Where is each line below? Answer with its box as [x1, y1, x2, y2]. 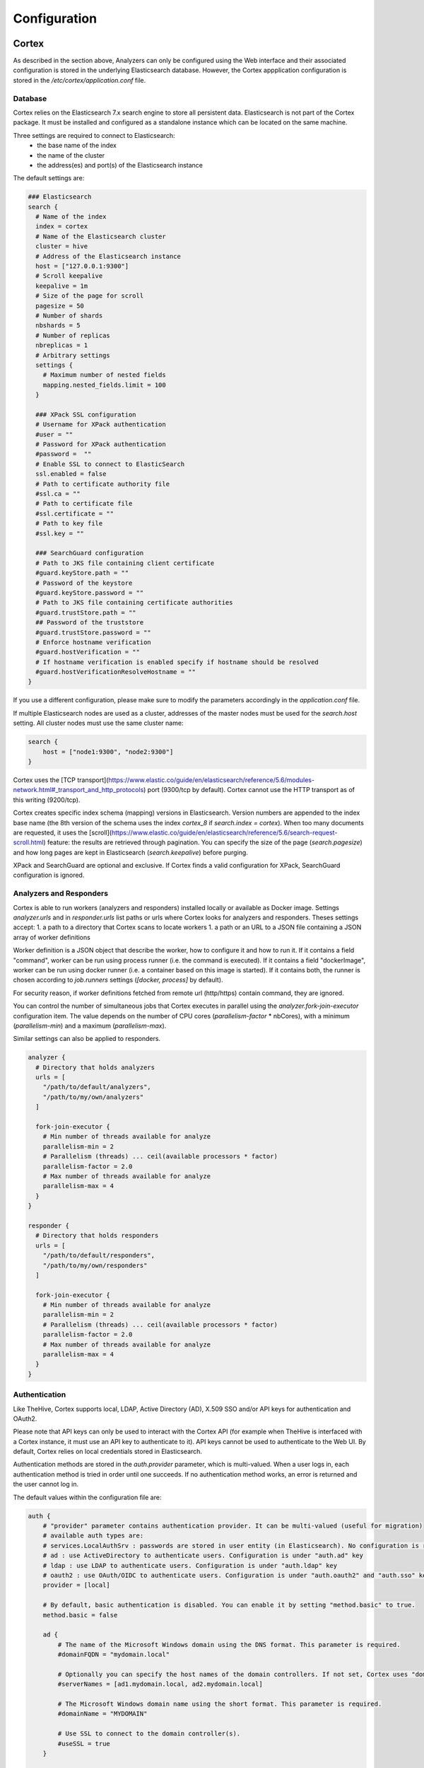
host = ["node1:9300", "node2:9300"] [42, 748, 174, 756]
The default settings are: [13, 174, 85, 182]
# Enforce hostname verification [35, 638, 151, 646]
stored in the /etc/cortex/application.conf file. [13, 76, 146, 84]
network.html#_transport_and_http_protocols [13, 786, 144, 794]
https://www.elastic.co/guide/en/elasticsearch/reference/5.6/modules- [108, 775, 314, 784]
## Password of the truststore [35, 619, 144, 627]
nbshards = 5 [35, 322, 81, 330]
